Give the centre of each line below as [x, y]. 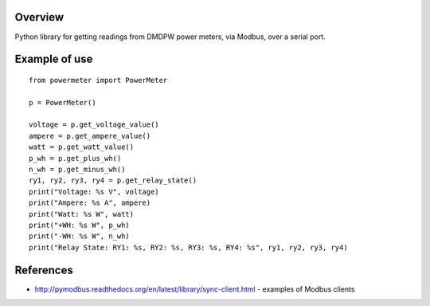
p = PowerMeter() [63, 102]
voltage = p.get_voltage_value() [94, 125]
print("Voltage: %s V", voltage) [94, 192]
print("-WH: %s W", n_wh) [80, 236]
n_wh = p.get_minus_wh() [77, 170]
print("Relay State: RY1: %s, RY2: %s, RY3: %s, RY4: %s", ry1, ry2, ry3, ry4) [188, 247]
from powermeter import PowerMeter [98, 80]
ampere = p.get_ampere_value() [90, 136]
